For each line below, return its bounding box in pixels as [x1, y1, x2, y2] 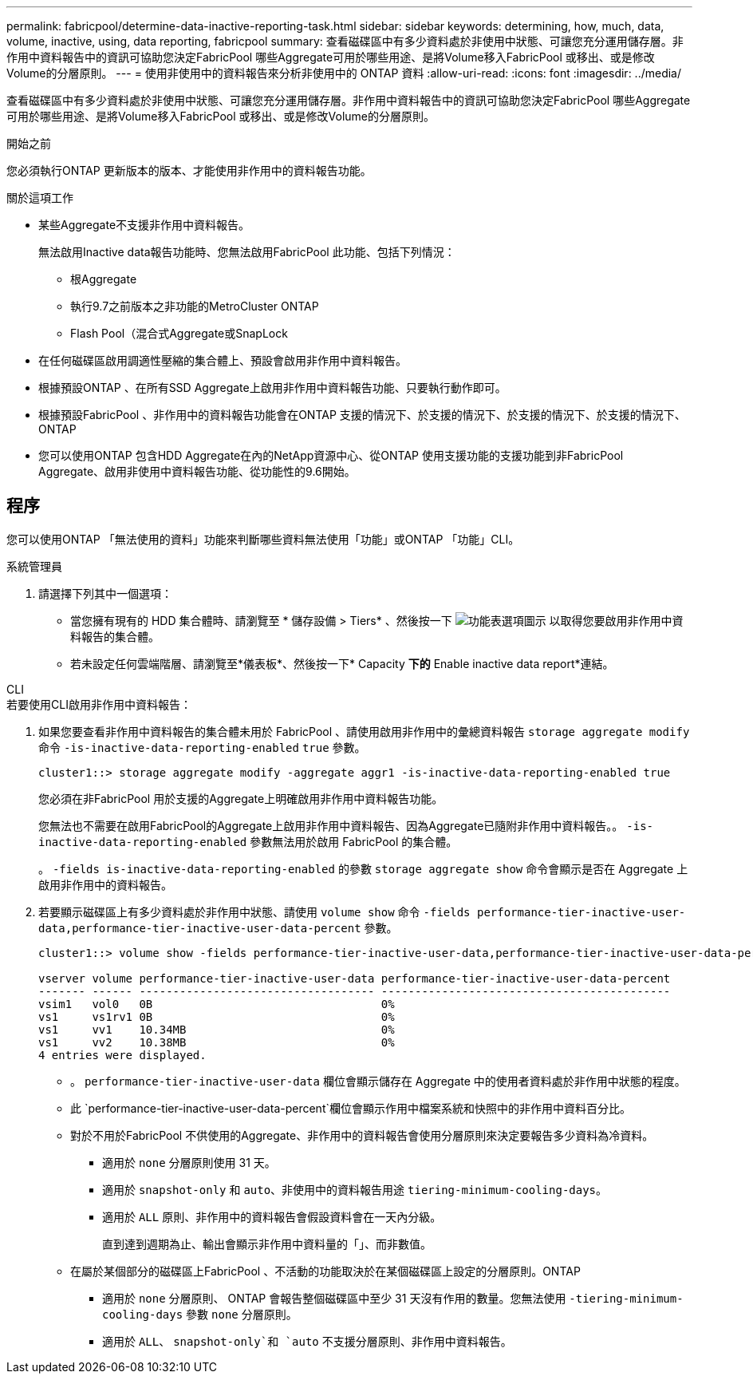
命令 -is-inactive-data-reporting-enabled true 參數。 [38, 740, 366, 754]
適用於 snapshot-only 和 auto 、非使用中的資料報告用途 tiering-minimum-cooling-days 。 [102, 1182, 608, 1196]
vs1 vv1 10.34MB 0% [38, 1022, 395, 1036]
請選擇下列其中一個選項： [38, 586, 172, 600]
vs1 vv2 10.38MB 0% [38, 1035, 395, 1049]
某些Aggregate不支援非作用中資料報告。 [38, 218, 250, 231]
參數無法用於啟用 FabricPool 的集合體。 [250, 834, 458, 848]
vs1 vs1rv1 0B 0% [38, 1010, 395, 1023]
